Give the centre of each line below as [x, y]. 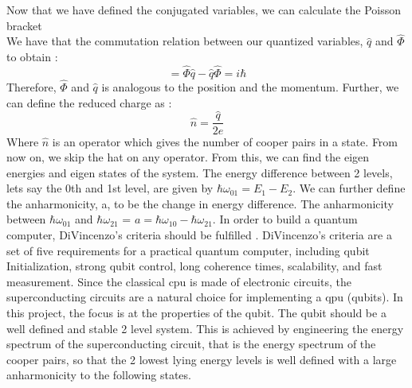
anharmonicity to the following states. [99, 375]
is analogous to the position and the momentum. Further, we [250, 87]
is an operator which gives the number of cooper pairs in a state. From [225, 141]
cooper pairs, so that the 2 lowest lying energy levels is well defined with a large [202, 359]
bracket [24, 25]
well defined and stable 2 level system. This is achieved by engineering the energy [205, 328]
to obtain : [32, 56]
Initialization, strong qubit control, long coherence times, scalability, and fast [194, 266]
